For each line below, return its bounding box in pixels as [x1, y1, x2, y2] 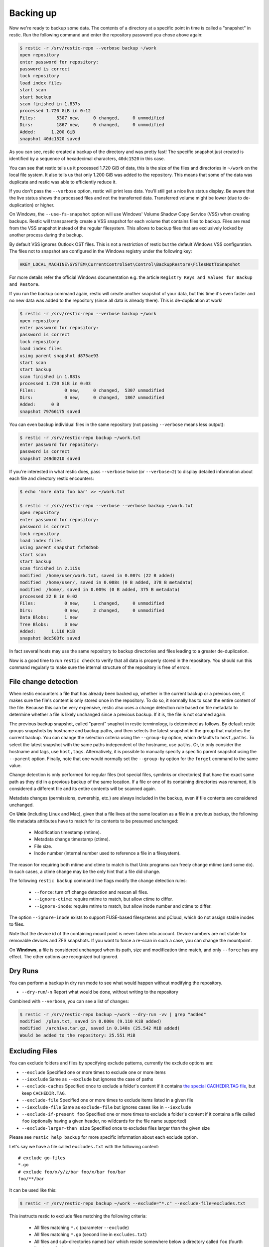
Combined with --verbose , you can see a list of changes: [9, 998, 129, 1004]
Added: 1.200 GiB [19, 129, 75, 135]
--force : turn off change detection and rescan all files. [34, 889, 149, 895]
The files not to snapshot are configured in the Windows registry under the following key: [9, 248, 192, 254]
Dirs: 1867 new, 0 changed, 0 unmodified [19, 122, 164, 128]
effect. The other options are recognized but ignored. [9, 953, 119, 960]
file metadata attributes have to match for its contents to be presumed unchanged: [9, 818, 179, 824]
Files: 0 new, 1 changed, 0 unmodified [19, 601, 164, 606]
